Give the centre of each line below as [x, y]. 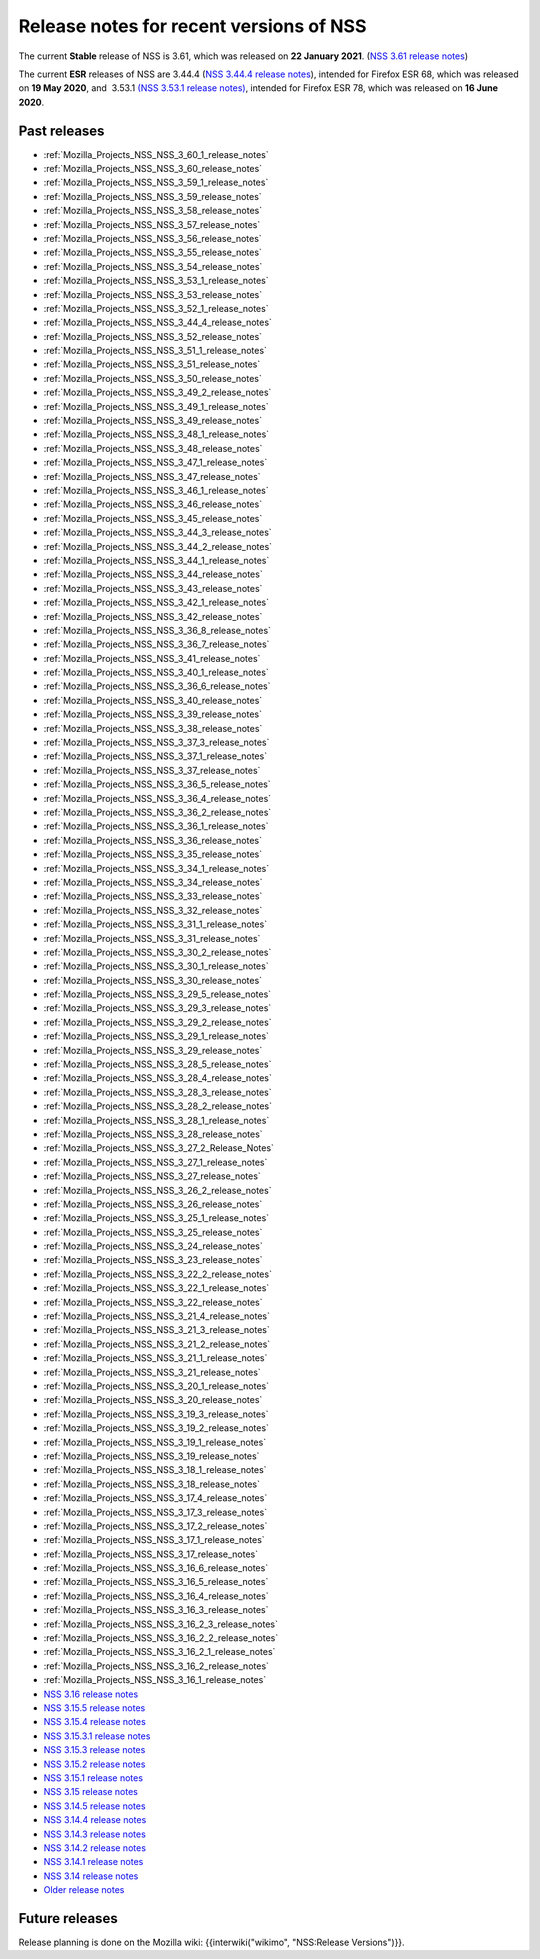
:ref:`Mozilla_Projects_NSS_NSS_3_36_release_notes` [152, 840]
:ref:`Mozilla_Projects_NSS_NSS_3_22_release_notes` [153, 1302]
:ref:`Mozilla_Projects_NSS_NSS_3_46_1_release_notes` [156, 490]
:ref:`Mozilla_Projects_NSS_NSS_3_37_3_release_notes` [156, 742]
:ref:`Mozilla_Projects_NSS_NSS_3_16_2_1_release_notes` [159, 1652]
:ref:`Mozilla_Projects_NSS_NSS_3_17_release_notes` [151, 1554]
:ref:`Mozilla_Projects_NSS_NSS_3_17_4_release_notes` [155, 1498]
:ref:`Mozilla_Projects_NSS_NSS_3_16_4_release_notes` [156, 1596]
